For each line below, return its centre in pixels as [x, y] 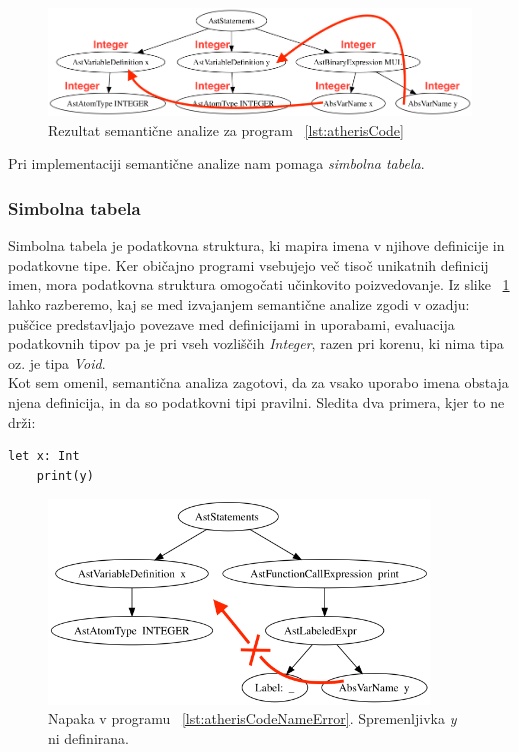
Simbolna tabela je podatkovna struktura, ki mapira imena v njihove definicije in [256, 245]
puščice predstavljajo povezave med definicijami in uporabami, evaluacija [231, 323]
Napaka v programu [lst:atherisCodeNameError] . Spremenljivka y [252, 718]
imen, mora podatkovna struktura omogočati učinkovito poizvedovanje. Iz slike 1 [259, 284]
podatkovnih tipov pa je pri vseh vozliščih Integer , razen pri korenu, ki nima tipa [256, 343]
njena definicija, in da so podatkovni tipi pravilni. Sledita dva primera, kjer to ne [256, 402]
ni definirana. [88, 737]
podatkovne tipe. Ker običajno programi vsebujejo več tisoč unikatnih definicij [248, 264]
